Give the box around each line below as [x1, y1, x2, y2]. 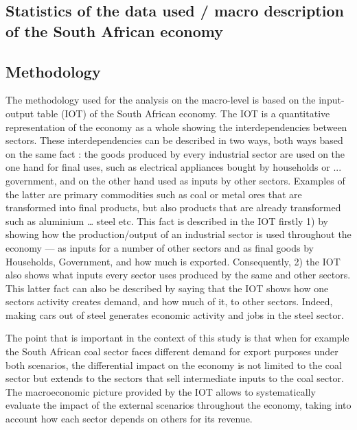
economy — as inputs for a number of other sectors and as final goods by [5, 240, 314, 254]
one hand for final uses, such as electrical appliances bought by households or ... [5, 160, 342, 174]
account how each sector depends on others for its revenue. [5, 411, 253, 426]
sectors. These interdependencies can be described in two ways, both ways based [5, 133, 343, 147]
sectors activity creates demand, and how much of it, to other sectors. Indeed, [5, 294, 333, 309]
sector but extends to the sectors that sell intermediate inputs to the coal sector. [5, 371, 344, 385]
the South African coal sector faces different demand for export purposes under [5, 344, 338, 359]
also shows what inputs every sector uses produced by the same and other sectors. [5, 267, 351, 282]
